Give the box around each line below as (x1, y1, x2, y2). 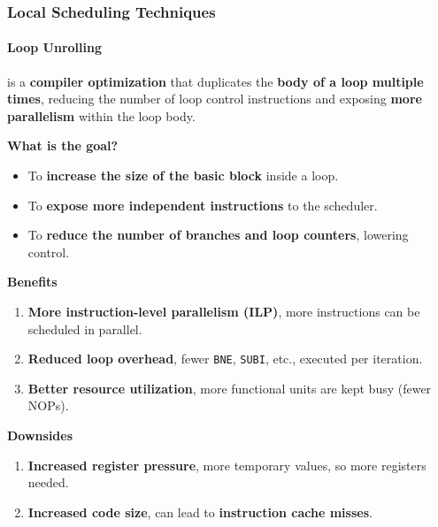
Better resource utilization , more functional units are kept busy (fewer (27, 378, 432, 397)
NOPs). (27, 396, 69, 415)
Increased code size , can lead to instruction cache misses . (27, 502, 373, 521)
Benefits (7, 272, 58, 291)
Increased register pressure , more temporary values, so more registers (27, 455, 426, 474)
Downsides (7, 426, 73, 445)
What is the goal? (7, 136, 119, 155)
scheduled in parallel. (27, 319, 142, 338)
